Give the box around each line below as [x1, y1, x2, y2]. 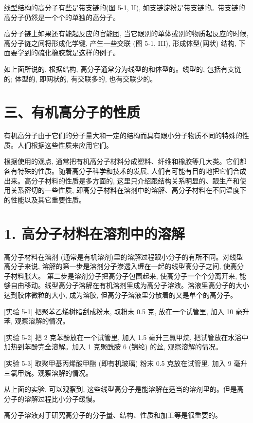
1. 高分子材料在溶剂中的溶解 [4, 223, 185, 243]
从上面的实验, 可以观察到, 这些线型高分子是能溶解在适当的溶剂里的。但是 [4, 384, 237, 394]
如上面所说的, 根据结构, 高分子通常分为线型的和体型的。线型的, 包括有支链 [4, 63, 241, 74]
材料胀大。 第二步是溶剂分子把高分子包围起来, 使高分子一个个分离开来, [10, 270, 237, 281]
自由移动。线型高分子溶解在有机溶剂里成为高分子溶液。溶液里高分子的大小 [10, 280, 249, 290]
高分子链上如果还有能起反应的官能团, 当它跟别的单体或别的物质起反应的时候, [4, 28, 249, 39]
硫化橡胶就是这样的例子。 [37, 47, 120, 58]
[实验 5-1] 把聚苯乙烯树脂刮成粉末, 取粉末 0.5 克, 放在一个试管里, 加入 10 [4, 306, 234, 316]
